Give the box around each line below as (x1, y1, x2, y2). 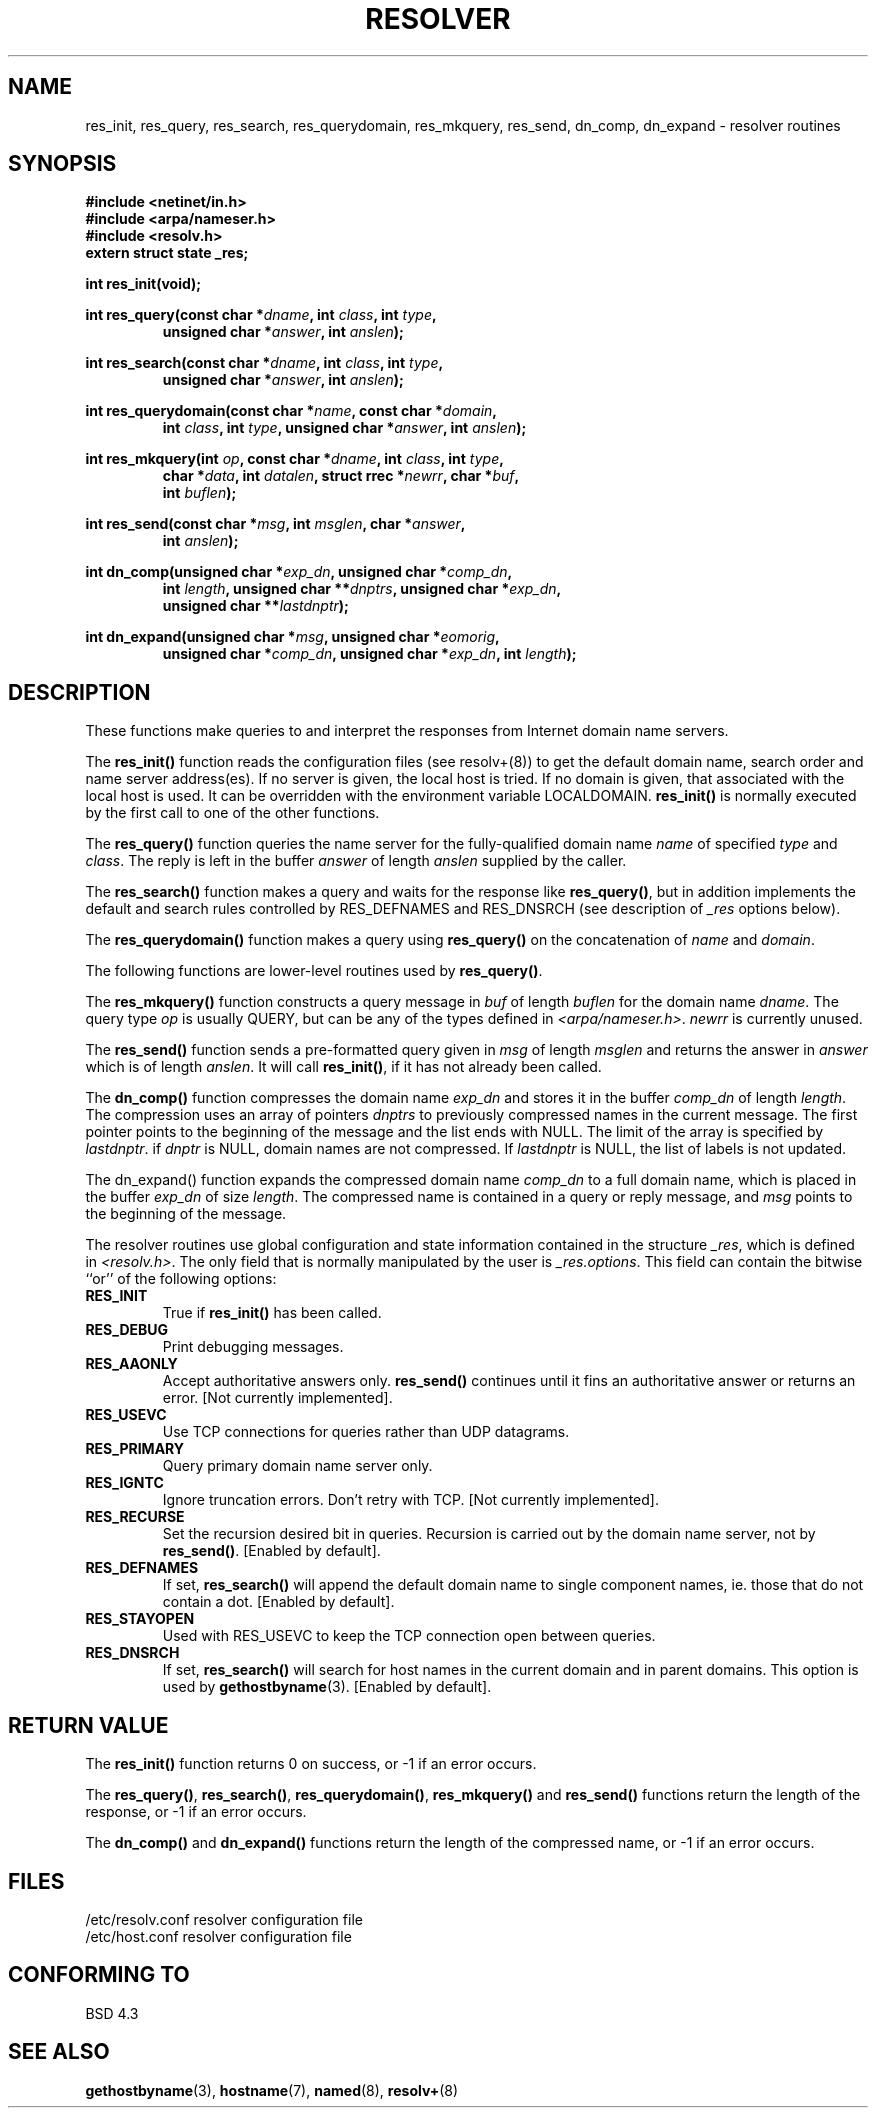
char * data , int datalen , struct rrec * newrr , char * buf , (162, 467, 520, 485)
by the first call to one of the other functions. (85, 804, 380, 822)
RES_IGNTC (85, 1474, 164, 1492)
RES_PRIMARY (85, 1440, 185, 1458)
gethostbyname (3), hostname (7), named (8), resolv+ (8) (85, 2081, 459, 2099)
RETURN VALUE (8, 1712, 169, 1738)
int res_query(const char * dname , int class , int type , (85, 306, 437, 324)
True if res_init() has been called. (162, 1304, 382, 1322)
